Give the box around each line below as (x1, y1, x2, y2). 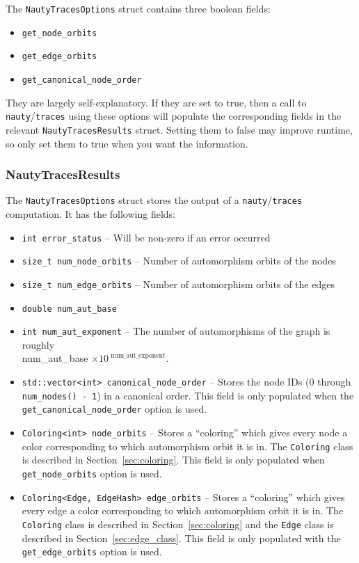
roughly (22, 337, 55, 351)
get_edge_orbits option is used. (22, 544, 162, 559)
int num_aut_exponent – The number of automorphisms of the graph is (22, 324, 330, 338)
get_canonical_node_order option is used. (22, 402, 207, 416)
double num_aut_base (22, 303, 117, 314)
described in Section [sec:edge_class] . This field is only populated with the (22, 530, 341, 545)
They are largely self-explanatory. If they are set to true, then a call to (6, 95, 307, 109)
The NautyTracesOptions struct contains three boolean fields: (6, 1, 271, 15)
